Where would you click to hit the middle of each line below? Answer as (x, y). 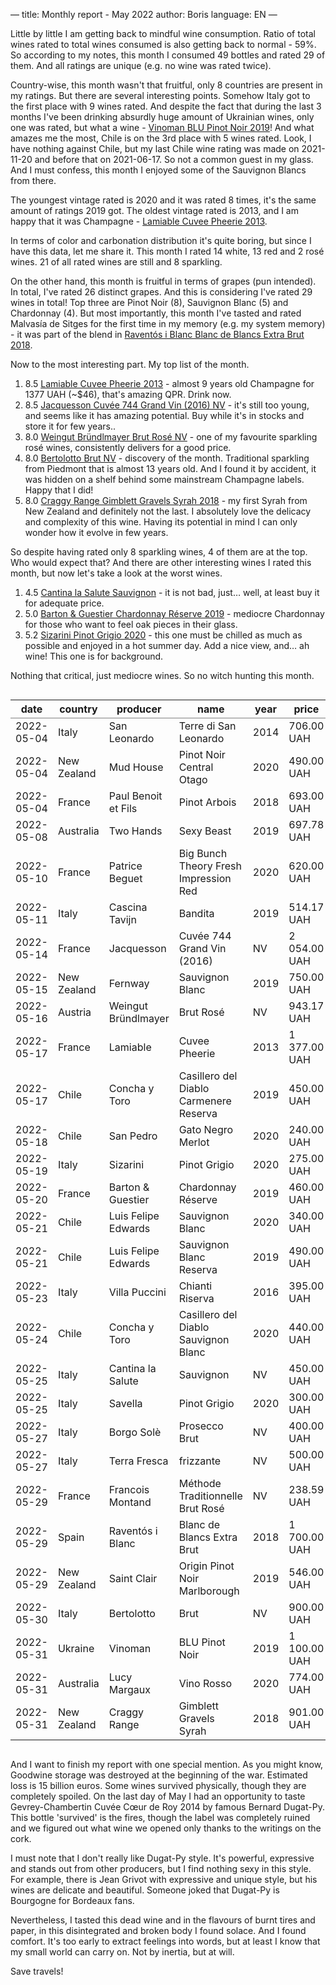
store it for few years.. (70, 426)
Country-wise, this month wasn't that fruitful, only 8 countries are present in (166, 85)
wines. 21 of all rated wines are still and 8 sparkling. (116, 262)
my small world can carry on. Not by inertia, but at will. (122, 1952)
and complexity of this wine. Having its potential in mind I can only (161, 522)
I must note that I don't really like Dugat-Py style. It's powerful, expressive (162, 1858)
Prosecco (201, 1426)
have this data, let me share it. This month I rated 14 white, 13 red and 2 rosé (167, 251)
